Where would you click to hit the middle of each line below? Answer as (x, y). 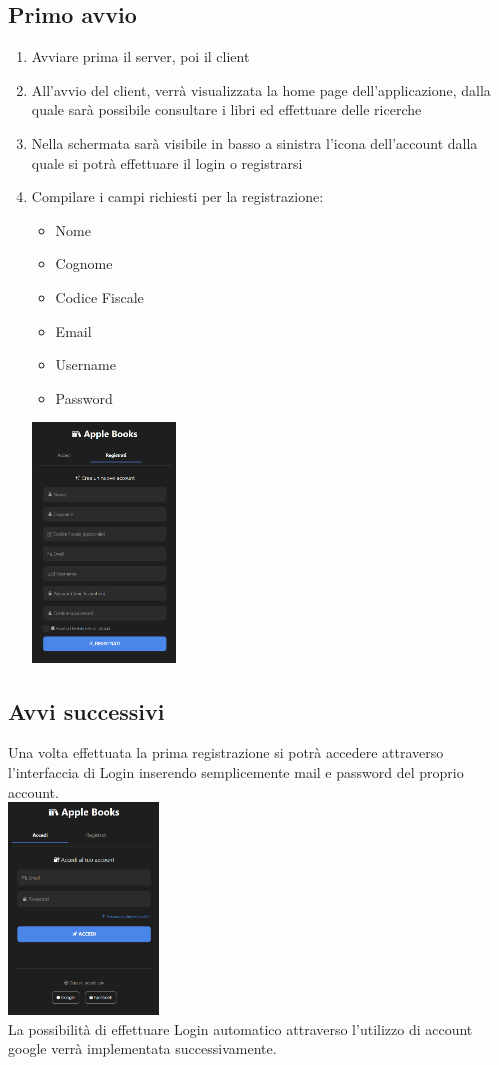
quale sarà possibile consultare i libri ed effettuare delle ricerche (226, 109)
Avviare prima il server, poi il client (140, 56)
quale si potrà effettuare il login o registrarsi (167, 162)
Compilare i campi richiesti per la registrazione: (177, 196)
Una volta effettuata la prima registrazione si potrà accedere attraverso (226, 752)
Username (85, 364)
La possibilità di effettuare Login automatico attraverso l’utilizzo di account (240, 1028)
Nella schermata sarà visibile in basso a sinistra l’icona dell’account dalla (254, 142)
